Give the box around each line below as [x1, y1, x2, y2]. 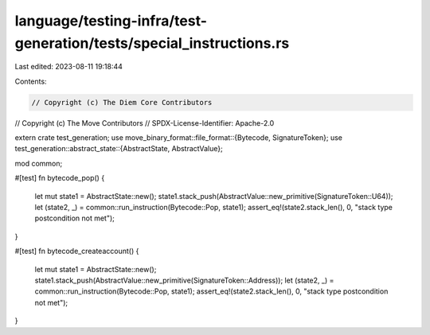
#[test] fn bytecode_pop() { [14, 173, 105, 183]
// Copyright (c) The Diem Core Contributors [31, 98, 213, 107]
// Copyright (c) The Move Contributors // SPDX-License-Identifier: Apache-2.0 [14, 118, 275, 127]
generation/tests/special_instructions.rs [14, 34, 290, 52]
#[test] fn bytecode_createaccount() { [14, 247, 139, 256]
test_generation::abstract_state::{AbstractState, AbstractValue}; [14, 144, 223, 154]
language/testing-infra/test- [14, 12, 207, 29]
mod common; [14, 158, 63, 168]
